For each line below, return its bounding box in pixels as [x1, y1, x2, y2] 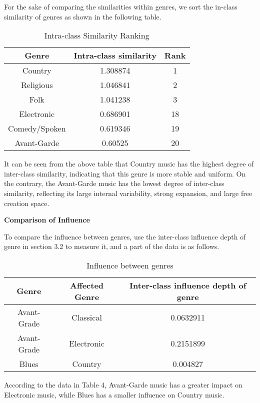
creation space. [4, 197, 49, 208]
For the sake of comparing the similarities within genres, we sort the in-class [4, 1, 237, 11]
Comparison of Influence [4, 214, 90, 225]
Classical [71, 311, 102, 323]
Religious [21, 79, 53, 91]
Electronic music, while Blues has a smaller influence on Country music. [4, 389, 224, 399]
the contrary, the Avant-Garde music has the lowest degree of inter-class [4, 178, 224, 188]
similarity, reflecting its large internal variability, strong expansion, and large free [4, 187, 252, 198]
